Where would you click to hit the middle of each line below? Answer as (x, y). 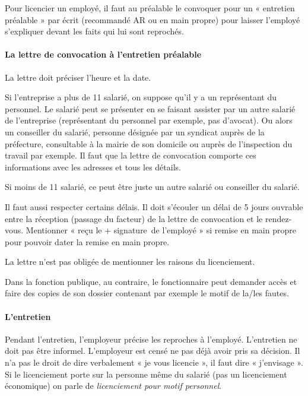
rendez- (278, 218)
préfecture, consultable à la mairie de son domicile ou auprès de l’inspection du (149, 143)
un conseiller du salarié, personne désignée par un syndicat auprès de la (135, 132)
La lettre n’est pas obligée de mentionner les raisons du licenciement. (130, 262)
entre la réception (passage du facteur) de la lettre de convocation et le (134, 218)
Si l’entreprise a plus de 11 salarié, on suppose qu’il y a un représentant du (141, 97)
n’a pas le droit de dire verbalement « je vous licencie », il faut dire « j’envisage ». (154, 362)
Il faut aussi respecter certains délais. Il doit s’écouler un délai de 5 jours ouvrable (154, 206)
